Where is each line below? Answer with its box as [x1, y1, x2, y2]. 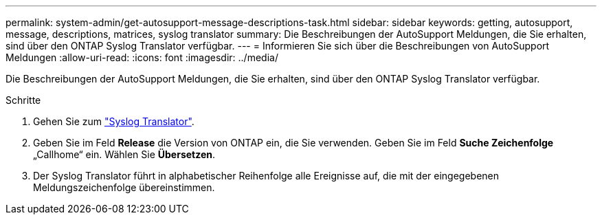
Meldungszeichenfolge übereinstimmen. [33, 181, 215, 193]
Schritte [5, 94, 41, 106]
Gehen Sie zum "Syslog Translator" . [33, 115, 194, 127]
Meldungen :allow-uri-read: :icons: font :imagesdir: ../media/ [5, 52, 278, 63]
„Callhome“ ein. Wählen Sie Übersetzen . [33, 148, 216, 160]
